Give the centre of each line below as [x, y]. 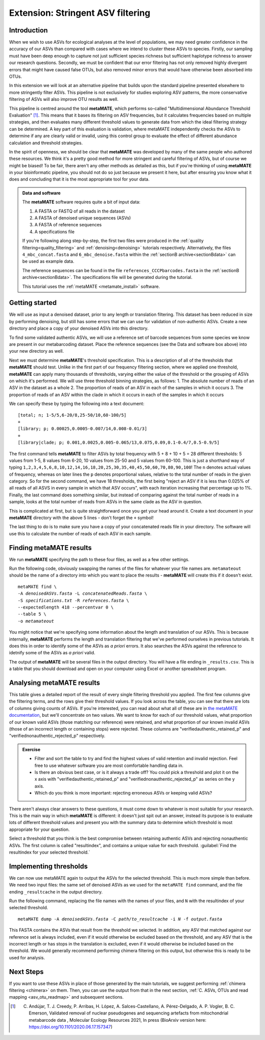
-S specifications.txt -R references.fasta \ [74, 600]
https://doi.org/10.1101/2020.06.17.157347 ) [71, 1027]
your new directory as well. [36, 351]
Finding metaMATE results [50, 548]
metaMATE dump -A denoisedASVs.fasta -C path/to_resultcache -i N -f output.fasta [120, 919]
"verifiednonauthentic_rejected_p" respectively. [57, 736]
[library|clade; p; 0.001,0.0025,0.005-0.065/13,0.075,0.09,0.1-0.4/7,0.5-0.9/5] [119, 443]
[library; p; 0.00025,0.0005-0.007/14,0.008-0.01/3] [82, 429]
